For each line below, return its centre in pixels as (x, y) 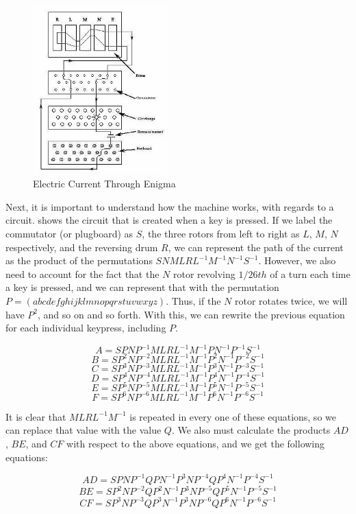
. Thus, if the (193, 301)
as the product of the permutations (79, 260)
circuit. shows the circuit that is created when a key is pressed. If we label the (169, 220)
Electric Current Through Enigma (104, 184)
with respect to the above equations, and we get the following (196, 443)
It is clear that (36, 416)
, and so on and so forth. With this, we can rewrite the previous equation (191, 314)
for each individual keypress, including (86, 328)
